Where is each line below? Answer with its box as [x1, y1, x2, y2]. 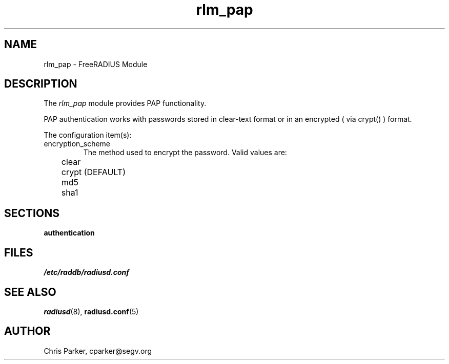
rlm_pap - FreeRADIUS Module [44, 59, 148, 69]
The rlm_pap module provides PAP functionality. [44, 99, 207, 108]
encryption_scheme [44, 139, 111, 148]
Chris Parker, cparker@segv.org [44, 346, 152, 355]
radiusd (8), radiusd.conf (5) [44, 307, 139, 316]
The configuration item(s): [44, 131, 132, 140]
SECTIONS [4, 206, 59, 220]
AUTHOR [4, 325, 51, 338]
